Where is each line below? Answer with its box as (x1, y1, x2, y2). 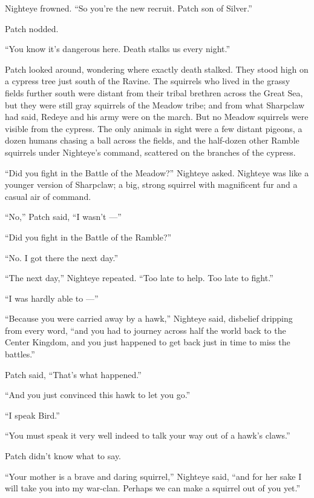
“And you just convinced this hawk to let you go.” (5, 388, 191, 401)
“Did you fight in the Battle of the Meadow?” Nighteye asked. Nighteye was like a (5, 166, 309, 179)
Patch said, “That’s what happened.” (5, 368, 142, 380)
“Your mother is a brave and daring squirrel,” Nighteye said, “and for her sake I (5, 470, 302, 482)
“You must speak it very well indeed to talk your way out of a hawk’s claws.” (5, 429, 290, 442)
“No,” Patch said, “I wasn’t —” (5, 210, 122, 223)
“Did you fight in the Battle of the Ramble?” (5, 230, 172, 243)
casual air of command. (5, 190, 91, 202)
